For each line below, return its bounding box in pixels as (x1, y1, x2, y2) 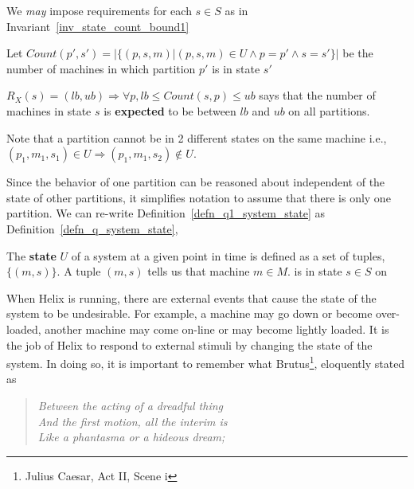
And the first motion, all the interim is (37, 413, 228, 429)
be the (342, 45, 373, 61)
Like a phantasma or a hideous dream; (37, 428, 225, 445)
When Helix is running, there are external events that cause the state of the (6, 289, 377, 306)
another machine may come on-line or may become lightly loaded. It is (45, 320, 389, 337)
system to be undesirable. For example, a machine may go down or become (6, 305, 373, 322)
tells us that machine (147, 263, 250, 280)
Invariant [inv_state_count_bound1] (6, 18, 189, 34)
